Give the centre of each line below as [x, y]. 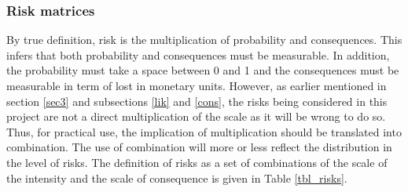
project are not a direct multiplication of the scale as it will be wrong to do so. [196, 116]
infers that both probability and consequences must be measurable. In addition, [198, 54]
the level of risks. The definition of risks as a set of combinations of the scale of [197, 162]
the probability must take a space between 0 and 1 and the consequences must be [203, 70]
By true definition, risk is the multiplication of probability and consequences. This [204, 40]
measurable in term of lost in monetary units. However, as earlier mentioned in [197, 85]
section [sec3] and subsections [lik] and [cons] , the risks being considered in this [197, 101]
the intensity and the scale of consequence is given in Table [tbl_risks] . [177, 178]
